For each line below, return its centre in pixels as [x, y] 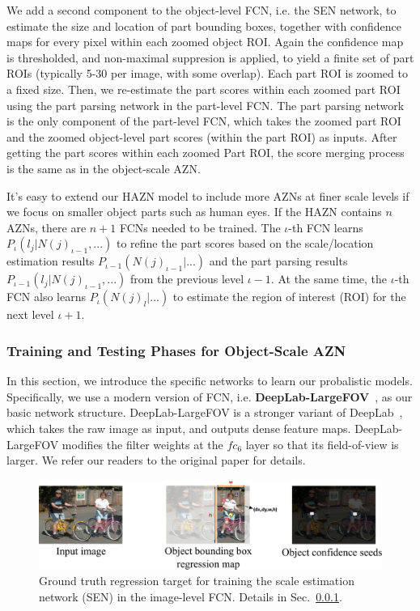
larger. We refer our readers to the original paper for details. [156, 460]
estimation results [51, 261]
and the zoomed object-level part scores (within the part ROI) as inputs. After [202, 136]
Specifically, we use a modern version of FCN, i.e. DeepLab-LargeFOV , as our [210, 396]
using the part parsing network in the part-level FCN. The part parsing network [206, 105]
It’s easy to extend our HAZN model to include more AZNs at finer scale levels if [208, 195]
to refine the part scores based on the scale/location [245, 243]
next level [30, 314]
